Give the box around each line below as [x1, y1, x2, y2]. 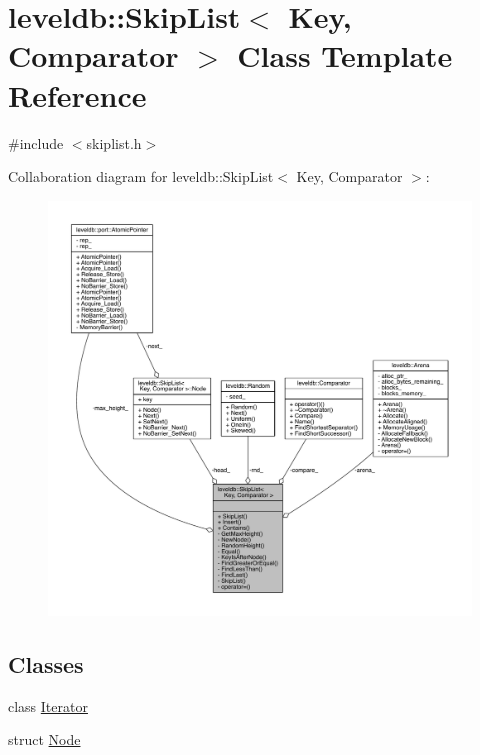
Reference [8, 74, 147, 115]
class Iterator [8, 695, 88, 716]
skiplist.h [86, 132, 142, 153]
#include [8, 132, 64, 153]
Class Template [237, 35, 453, 76]
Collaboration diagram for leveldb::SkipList [8, 166, 274, 187]
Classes [8, 648, 84, 679]
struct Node [8, 729, 81, 750]
